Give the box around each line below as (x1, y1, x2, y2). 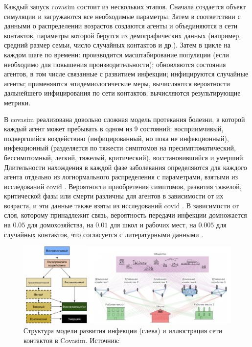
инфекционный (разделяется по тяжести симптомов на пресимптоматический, (4, 143, 236, 153)
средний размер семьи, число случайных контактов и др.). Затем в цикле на (4, 40, 231, 50)
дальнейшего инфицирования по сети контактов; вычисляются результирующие (4, 88, 241, 98)
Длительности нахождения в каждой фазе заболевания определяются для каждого (4, 162, 247, 172)
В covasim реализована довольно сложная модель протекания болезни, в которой (4, 114, 245, 124)
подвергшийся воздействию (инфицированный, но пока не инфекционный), (4, 133, 229, 143)
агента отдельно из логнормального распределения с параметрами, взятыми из (4, 172, 238, 182)
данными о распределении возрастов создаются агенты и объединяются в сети (4, 21, 238, 31)
